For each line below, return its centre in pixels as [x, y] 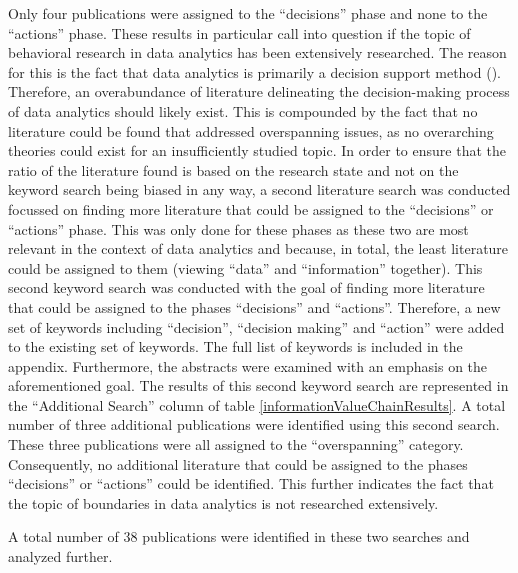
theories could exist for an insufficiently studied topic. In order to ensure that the [257, 150]
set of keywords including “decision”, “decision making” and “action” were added [256, 326]
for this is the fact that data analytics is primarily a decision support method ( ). [254, 71]
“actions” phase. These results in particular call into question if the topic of [239, 32]
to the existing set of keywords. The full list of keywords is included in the [235, 346]
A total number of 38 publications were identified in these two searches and [239, 536]
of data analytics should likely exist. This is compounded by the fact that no [243, 110]
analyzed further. [60, 556]
